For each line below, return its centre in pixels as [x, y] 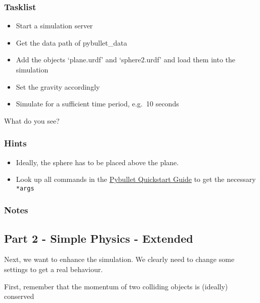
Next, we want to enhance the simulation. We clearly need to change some [119, 259]
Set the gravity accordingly [58, 86]
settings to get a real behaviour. [54, 269]
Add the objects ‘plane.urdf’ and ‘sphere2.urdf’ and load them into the [125, 60]
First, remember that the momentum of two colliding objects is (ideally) [116, 286]
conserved [19, 296]
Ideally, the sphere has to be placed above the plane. [97, 162]
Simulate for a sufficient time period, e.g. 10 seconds [97, 104]
